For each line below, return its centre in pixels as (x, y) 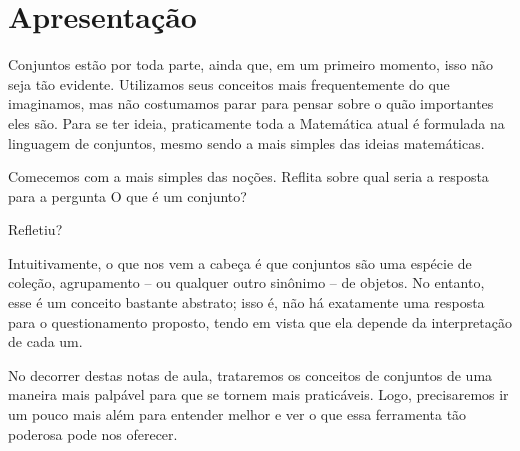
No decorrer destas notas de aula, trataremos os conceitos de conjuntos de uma (250, 374)
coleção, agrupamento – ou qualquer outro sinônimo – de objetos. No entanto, (246, 282)
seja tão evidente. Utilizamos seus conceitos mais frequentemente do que (229, 83)
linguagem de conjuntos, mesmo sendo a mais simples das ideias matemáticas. (246, 142)
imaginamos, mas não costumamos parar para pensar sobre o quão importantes (251, 103)
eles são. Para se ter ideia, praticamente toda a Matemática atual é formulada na (256, 122)
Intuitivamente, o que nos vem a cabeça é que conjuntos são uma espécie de (240, 262)
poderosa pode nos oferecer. (93, 433)
